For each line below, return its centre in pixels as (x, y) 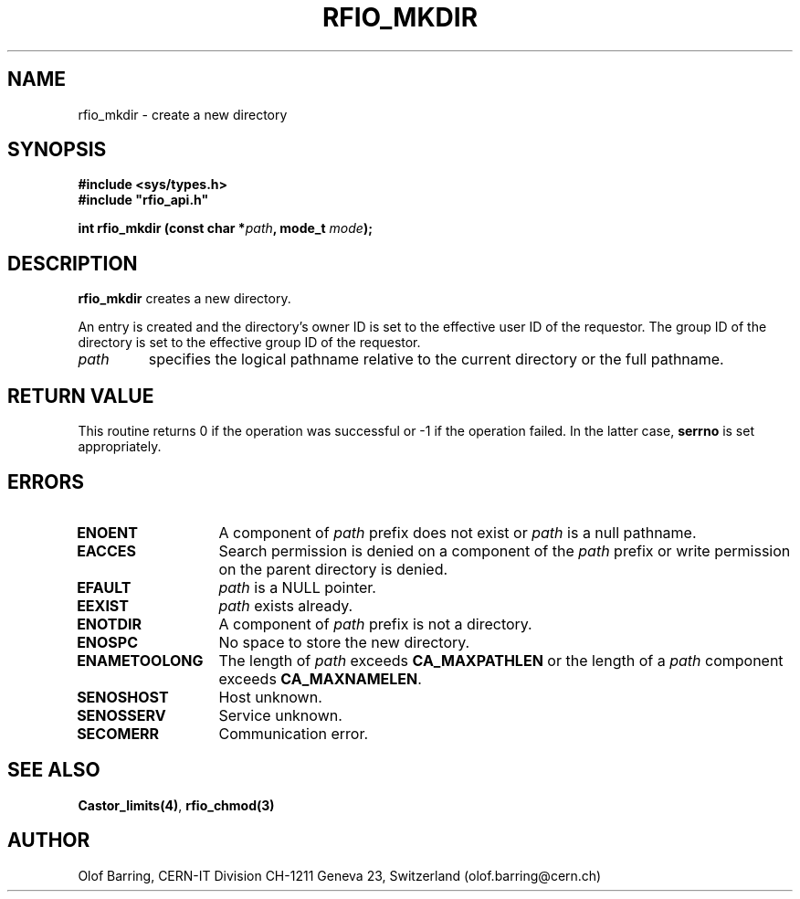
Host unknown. (270, 697)
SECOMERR (118, 733)
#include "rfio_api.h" (143, 200)
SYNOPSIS (57, 150)
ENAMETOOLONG (140, 660)
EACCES (106, 550)
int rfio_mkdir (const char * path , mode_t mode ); (225, 228)
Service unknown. (280, 715)
